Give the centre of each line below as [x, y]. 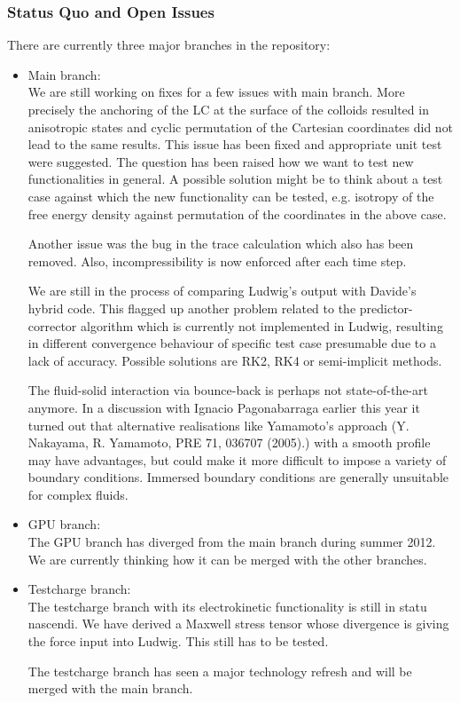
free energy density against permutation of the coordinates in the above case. [237, 213]
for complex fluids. [78, 494]
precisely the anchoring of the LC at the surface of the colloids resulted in [228, 109]
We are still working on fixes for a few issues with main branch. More [216, 92]
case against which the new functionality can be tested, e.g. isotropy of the [231, 196]
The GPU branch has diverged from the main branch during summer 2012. [232, 542]
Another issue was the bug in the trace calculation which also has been [221, 244]
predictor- [386, 308]
